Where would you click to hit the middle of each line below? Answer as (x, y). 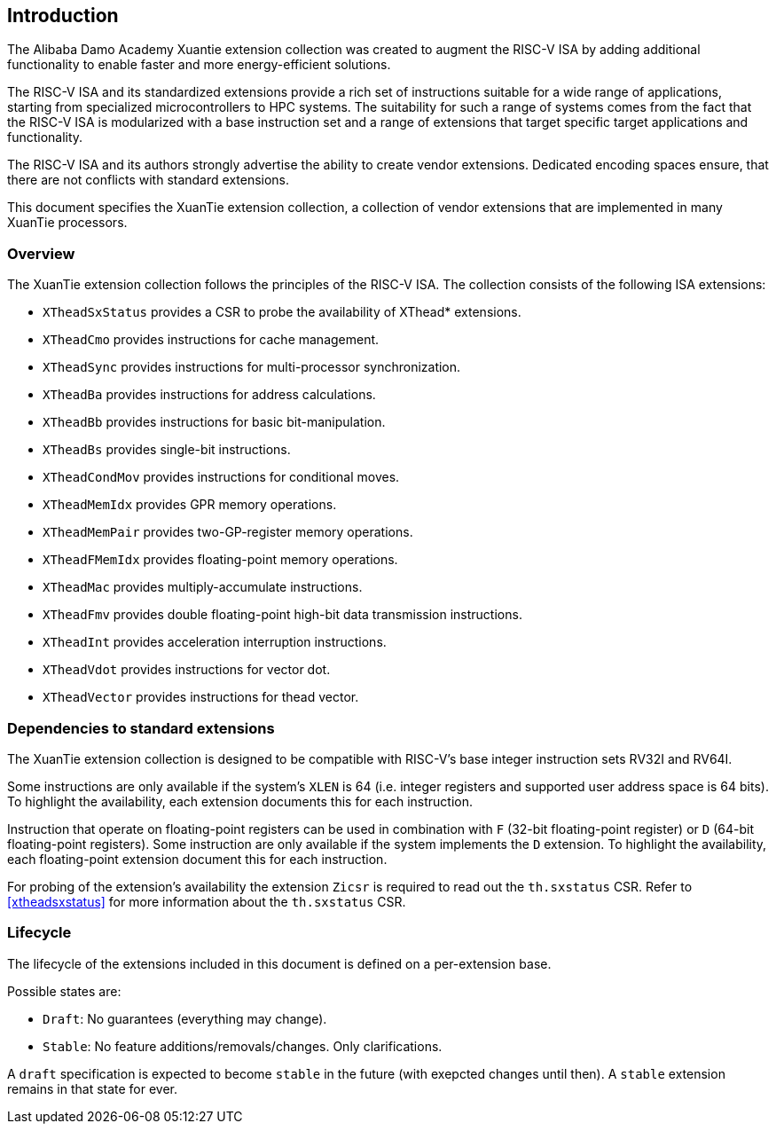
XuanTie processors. (67, 223)
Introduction (63, 16)
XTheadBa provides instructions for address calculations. (209, 395)
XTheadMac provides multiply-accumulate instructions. (203, 587)
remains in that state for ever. (93, 1088)
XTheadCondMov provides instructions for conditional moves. (221, 477)
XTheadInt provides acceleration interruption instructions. (215, 642)
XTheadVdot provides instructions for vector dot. (187, 670)
